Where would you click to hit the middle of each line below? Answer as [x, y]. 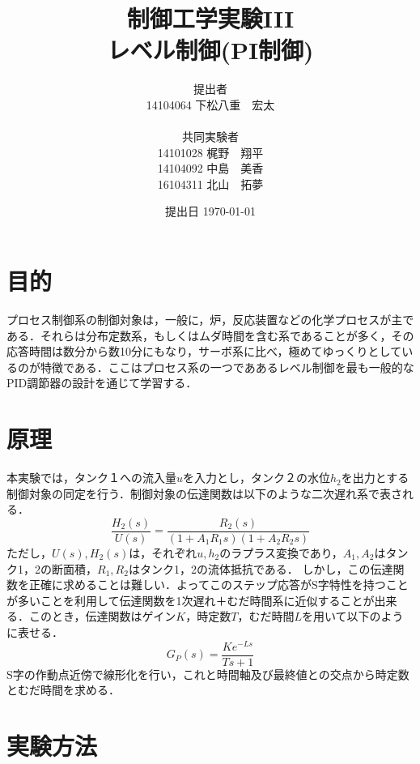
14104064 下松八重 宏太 [210, 104]
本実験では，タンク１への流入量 [91, 478]
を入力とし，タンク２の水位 [257, 478]
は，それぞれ [163, 552]
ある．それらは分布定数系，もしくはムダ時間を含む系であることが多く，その [210, 335]
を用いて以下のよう [352, 616]
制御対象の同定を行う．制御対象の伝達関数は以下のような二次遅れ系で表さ [204, 493]
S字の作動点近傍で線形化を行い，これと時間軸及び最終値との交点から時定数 [208, 674]
